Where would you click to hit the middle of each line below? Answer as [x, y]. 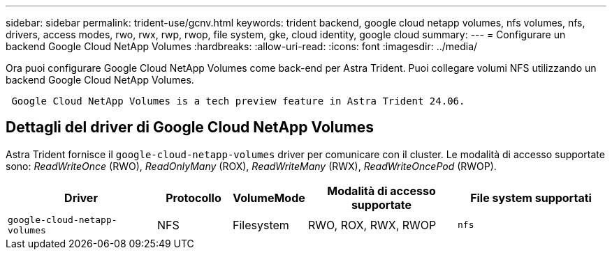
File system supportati [531, 198]
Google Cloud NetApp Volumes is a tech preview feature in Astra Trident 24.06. [238, 101]
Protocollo [194, 198]
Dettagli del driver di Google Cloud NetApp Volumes [190, 127]
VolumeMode [269, 198]
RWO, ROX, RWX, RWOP [372, 225]
